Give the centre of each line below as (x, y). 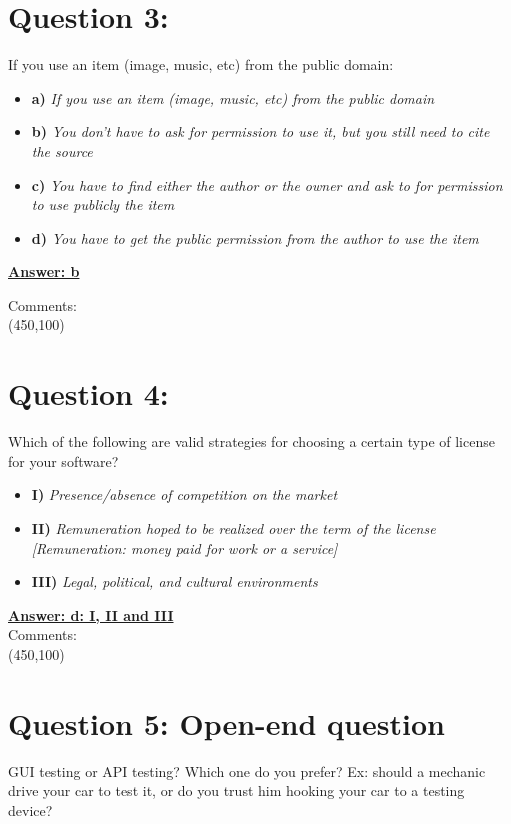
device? (30, 809)
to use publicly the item (103, 204)
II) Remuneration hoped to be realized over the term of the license (233, 527)
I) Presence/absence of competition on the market (184, 494)
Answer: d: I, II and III (91, 614)
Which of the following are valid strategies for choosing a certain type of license (251, 441)
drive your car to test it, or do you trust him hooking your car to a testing (236, 790)
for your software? (63, 460)
